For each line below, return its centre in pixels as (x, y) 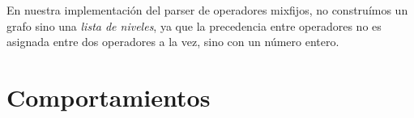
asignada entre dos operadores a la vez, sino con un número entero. (173, 42)
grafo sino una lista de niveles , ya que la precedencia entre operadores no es (194, 25)
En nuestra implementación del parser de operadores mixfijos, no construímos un (207, 10)
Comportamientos (109, 97)
